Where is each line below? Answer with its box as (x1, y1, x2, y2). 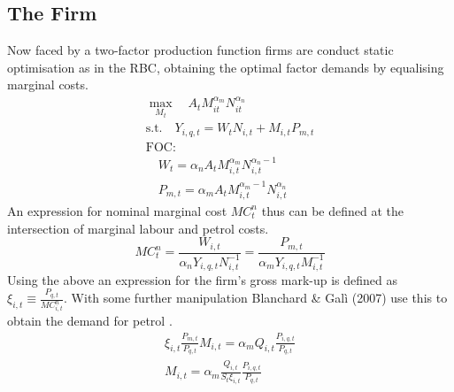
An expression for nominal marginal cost (7, 201, 227, 219)
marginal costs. (7, 75, 88, 94)
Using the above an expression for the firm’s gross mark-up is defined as (7, 270, 398, 288)
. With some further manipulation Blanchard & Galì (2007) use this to (64, 288, 448, 307)
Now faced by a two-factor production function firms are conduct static (7, 41, 394, 59)
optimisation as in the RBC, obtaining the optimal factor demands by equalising (7, 58, 444, 76)
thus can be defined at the (261, 201, 404, 219)
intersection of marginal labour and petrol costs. (7, 219, 269, 237)
